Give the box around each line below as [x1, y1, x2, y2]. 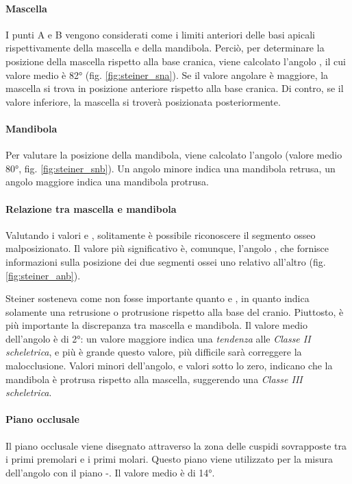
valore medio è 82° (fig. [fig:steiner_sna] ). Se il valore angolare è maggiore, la [5, 67, 329, 82]
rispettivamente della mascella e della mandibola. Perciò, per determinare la [5, 41, 325, 55]
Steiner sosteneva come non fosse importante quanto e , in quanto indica [5, 291, 310, 306]
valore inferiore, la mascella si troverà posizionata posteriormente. [5, 94, 281, 108]
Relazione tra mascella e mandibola [5, 201, 177, 216]
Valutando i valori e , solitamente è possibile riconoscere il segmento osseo [5, 227, 316, 242]
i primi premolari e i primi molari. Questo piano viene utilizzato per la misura [5, 452, 334, 466]
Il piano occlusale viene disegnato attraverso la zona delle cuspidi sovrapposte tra [5, 438, 347, 452]
